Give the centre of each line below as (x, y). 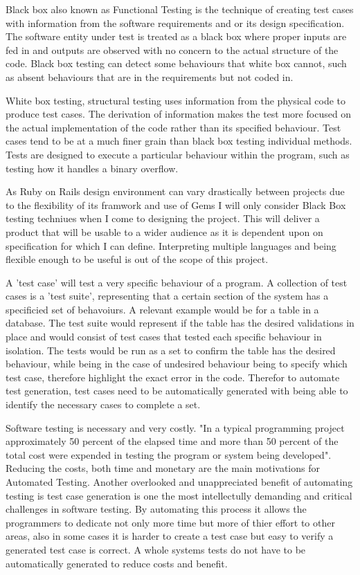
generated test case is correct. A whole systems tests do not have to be (156, 549)
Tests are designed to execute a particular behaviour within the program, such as (178, 154)
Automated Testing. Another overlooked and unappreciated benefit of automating (179, 482)
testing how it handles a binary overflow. (92, 168)
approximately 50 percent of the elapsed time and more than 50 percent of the (172, 441)
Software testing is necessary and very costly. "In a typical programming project (175, 427)
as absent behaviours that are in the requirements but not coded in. (150, 76)
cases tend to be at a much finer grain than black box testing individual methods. (179, 141)
